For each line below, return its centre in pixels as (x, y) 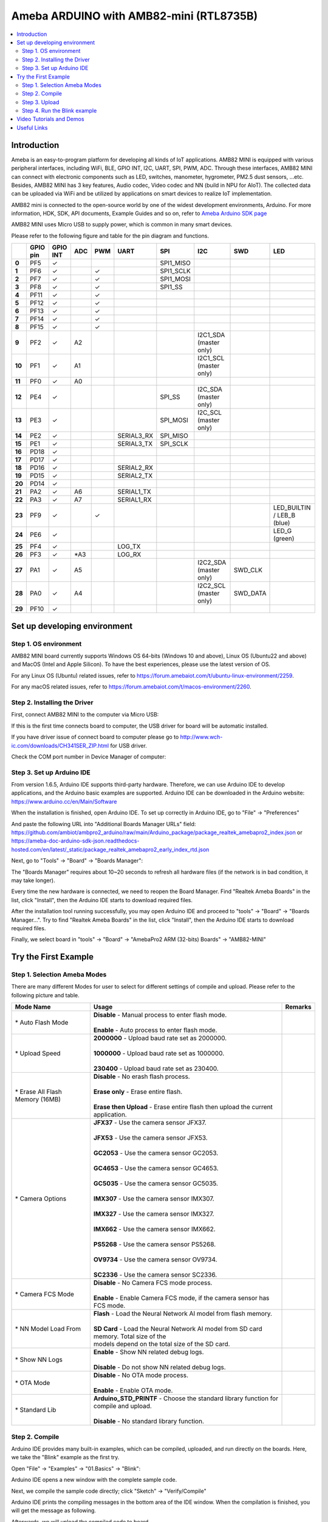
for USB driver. (128, 745)
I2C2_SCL (212, 586)
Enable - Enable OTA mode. (133, 1390)
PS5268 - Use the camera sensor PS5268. (155, 1244)
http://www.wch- (201, 737)
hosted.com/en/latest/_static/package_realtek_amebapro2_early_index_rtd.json (110, 849)
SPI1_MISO (175, 263)
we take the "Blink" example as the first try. (65, 1457)
